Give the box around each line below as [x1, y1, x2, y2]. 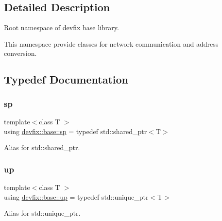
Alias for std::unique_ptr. [4, 208, 81, 218]
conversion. [4, 48, 37, 58]
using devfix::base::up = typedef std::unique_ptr [4, 191, 149, 202]
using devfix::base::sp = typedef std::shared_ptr [4, 126, 147, 136]
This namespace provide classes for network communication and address [4, 38, 219, 49]
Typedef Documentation [4, 72, 128, 87]
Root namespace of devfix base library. [4, 22, 119, 33]
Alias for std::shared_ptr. [4, 142, 80, 153]
